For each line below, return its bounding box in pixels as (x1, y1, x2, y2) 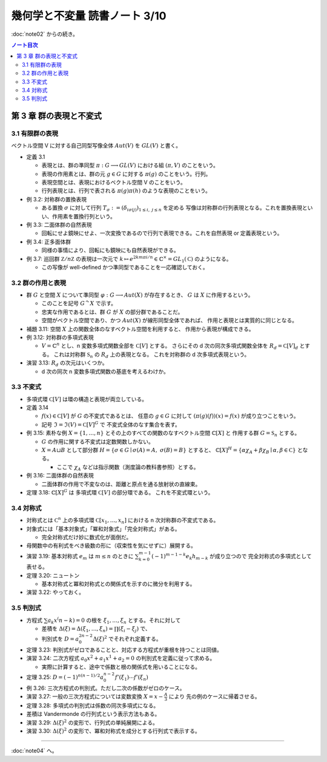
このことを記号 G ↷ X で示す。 (41, 299, 117, 307)
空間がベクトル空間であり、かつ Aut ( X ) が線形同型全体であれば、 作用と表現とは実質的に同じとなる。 (41, 317, 298, 324)
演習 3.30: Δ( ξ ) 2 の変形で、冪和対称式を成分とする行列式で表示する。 (26, 727, 201, 735)
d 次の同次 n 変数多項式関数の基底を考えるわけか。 (41, 368, 169, 375)
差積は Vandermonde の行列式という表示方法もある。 (26, 710, 160, 718)
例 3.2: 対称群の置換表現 (26, 195, 87, 203)
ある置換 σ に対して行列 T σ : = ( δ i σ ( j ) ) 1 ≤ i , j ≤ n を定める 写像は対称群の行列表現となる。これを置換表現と (41, 204, 308, 212)
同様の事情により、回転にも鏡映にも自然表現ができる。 (41, 246, 179, 254)
